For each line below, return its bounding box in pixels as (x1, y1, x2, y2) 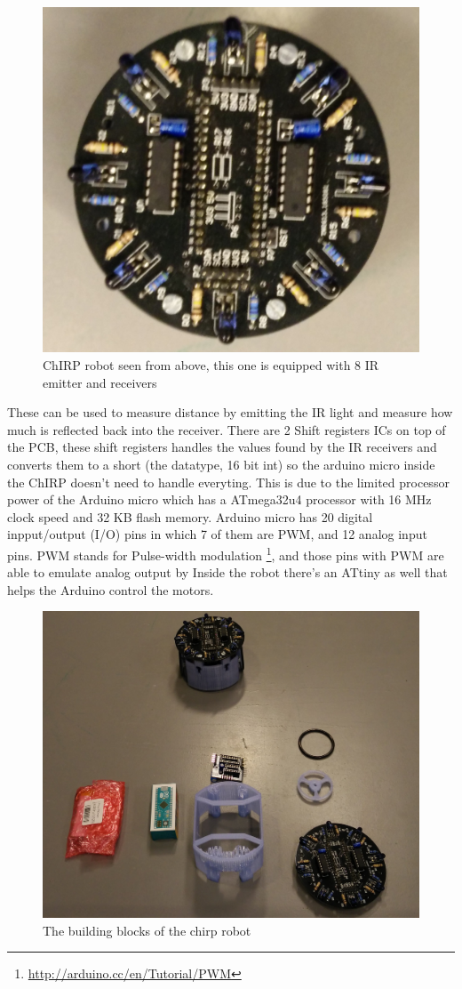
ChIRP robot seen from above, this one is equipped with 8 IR (43, 355, 379, 374)
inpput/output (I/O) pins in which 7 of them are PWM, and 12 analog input (7, 525, 427, 543)
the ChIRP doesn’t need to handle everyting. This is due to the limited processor (7, 472, 450, 491)
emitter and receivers (43, 373, 157, 391)
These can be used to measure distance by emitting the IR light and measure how (7, 403, 453, 422)
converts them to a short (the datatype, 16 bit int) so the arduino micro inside (7, 454, 435, 473)
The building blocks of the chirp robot (43, 921, 251, 939)
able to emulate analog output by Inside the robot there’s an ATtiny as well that (7, 563, 448, 582)
